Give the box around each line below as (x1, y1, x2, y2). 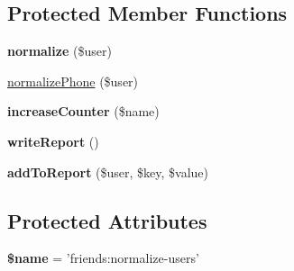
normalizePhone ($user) (7, 71, 139, 90)
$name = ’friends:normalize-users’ (7, 248, 199, 267)
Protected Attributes (7, 206, 207, 234)
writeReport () (7, 131, 99, 150)
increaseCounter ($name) (7, 102, 160, 121)
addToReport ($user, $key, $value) (7, 162, 209, 181)
